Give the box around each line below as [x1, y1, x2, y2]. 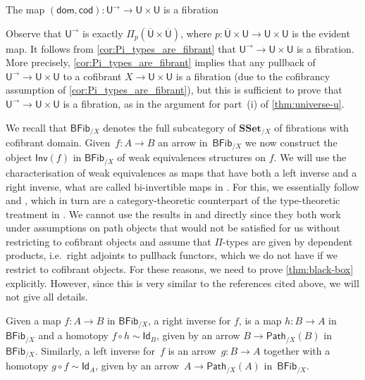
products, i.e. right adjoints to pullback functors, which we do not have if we [6, 248, 338, 262]
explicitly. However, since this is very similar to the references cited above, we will [6, 275, 359, 290]
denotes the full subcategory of [103, 120, 236, 134]
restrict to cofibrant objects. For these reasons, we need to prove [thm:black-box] [6, 262, 354, 277]
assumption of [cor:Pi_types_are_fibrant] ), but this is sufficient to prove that [6, 82, 342, 97]
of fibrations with [274, 120, 349, 134]
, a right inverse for [148, 312, 231, 327]
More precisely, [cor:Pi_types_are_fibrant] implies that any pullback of [6, 55, 316, 70]
